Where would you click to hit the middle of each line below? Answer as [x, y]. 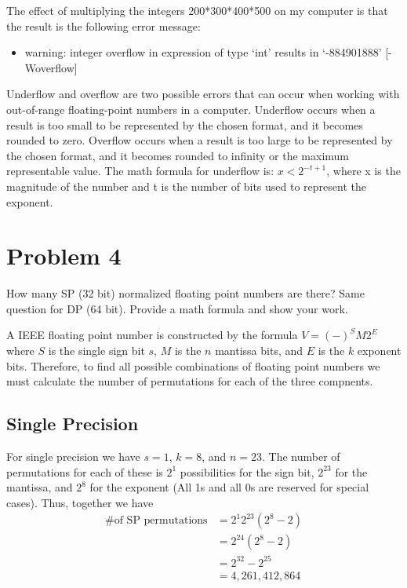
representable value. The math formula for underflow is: [140, 171]
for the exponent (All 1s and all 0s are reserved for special [229, 487]
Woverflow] [51, 67]
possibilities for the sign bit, [247, 471]
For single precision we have [73, 457]
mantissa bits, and [259, 351]
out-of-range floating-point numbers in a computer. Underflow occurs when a [191, 109]
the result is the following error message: [104, 26]
